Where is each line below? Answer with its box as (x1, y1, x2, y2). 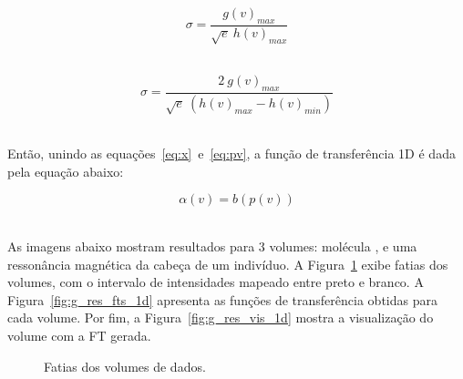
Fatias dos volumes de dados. (44, 356, 206, 375)
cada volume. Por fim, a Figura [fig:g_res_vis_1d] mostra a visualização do (7, 308, 434, 327)
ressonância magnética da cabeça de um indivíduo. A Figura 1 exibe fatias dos (7, 254, 448, 273)
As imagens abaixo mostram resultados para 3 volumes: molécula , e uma (7, 237, 417, 255)
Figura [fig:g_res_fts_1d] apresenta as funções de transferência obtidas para (7, 290, 437, 309)
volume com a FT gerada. (7, 325, 151, 344)
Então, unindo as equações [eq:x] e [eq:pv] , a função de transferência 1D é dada (7, 144, 456, 163)
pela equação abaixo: (7, 161, 124, 180)
